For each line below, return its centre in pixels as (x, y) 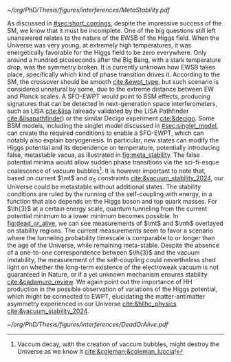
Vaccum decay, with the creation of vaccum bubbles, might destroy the (118, 344)
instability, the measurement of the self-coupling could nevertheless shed (111, 260)
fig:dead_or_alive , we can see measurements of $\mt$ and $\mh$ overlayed (115, 224)
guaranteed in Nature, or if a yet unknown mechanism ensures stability (107, 275)
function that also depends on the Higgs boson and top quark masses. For (112, 202)
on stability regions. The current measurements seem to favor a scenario (110, 231)
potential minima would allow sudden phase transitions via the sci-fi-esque (113, 162)
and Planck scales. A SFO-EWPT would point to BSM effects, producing (109, 96)
